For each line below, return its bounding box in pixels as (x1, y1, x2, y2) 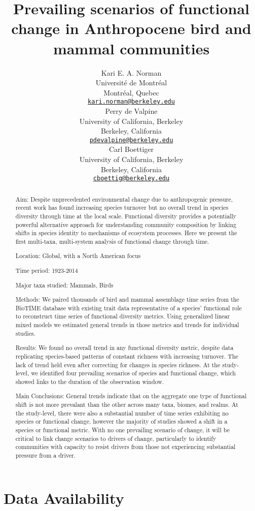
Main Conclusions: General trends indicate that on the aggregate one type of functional (15, 392, 247, 400)
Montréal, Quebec (103, 87, 159, 98)
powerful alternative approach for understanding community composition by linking (15, 220, 237, 229)
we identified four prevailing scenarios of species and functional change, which (31, 369, 236, 377)
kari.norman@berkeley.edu (88, 98, 175, 106)
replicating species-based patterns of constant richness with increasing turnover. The (15, 352, 238, 360)
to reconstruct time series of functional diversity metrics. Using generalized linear (15, 312, 230, 321)
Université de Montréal (95, 77, 167, 88)
